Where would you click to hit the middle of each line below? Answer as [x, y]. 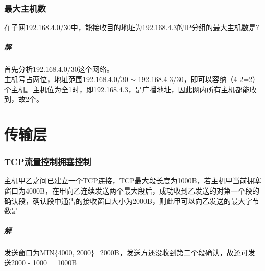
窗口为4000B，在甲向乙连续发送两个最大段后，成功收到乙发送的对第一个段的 [132, 190]
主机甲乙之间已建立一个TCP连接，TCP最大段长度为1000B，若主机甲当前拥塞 [133, 181]
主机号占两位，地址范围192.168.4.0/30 [66, 79]
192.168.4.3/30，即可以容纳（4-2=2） [199, 79]
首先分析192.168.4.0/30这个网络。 [59, 69]
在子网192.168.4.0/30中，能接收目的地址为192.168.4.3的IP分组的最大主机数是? [132, 27]
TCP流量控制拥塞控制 [48, 162]
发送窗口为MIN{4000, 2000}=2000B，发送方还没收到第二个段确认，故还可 [126, 252]
